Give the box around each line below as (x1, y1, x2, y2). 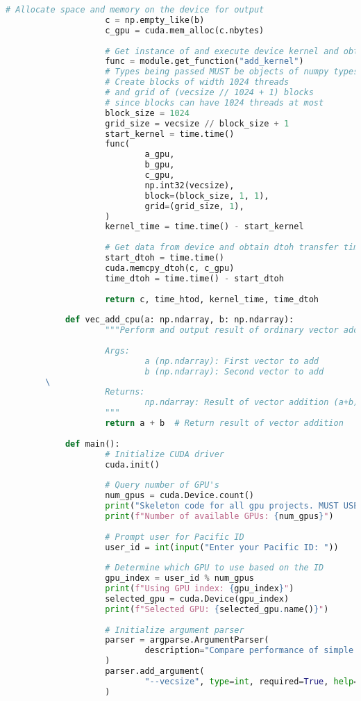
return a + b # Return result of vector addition (105, 418, 344, 428)
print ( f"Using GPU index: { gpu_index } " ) (105, 584, 294, 593)
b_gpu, (144, 160, 175, 170)
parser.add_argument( (105, 666, 205, 676)
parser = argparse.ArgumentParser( (105, 635, 269, 645)
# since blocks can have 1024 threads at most (105, 97, 324, 108)
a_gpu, (144, 149, 175, 160)
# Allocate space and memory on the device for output (6, 5, 265, 15)
